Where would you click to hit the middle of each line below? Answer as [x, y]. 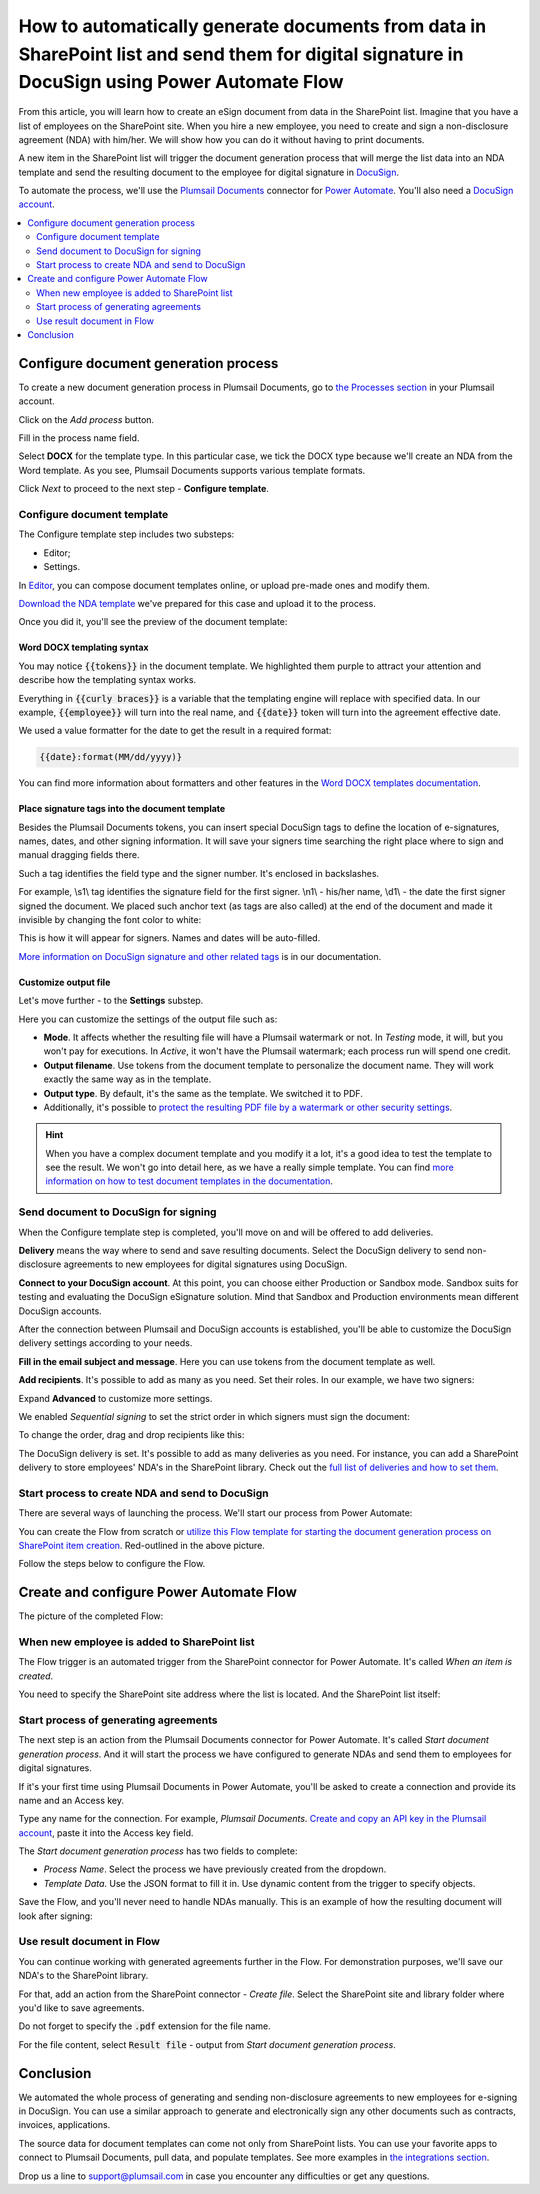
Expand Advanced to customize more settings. [115, 1398]
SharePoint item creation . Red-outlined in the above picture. [141, 1545]
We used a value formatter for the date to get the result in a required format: [175, 731]
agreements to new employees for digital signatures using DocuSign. [205, 1264]
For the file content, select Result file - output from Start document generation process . [207, 2044]
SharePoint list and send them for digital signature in [241, 54]
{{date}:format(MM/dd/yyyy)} [111, 757]
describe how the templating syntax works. [107, 680]
